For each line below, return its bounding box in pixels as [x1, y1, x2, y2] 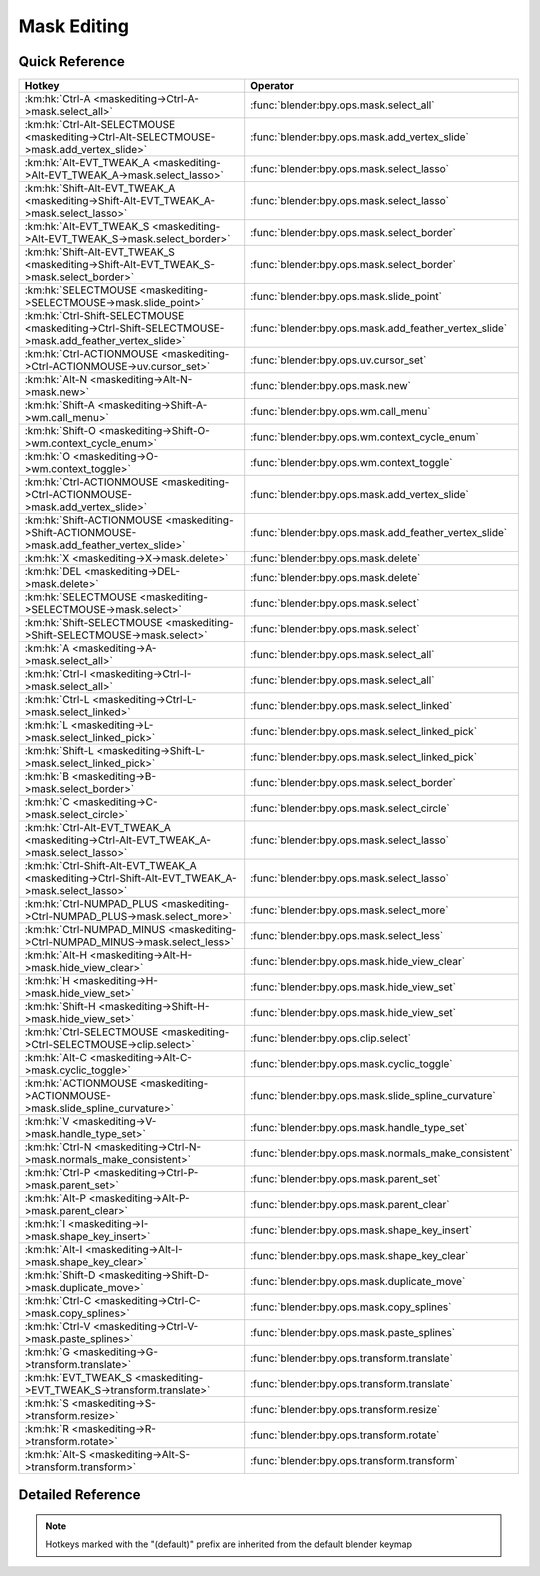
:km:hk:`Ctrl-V [24, 1320, 91, 1334]
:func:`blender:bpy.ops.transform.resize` [250, 1403, 441, 1417]
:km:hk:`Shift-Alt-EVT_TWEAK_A [24, 181, 176, 195]
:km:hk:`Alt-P [24, 1191, 87, 1205]
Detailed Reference [18, 1486, 141, 1504]
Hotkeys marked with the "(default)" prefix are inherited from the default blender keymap [45, 1538, 412, 1550]
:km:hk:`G [24, 1345, 70, 1359]
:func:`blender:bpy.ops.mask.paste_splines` [250, 1326, 455, 1340]
